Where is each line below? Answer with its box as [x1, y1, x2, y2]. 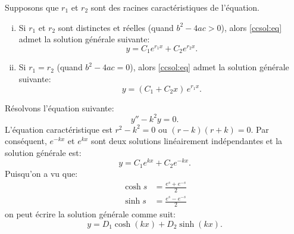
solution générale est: [5, 146, 82, 158]
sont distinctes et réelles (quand [58, 21, 174, 33]
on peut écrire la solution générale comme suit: [5, 208, 176, 220]
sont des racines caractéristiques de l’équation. [90, 1, 259, 13]
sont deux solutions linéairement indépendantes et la [90, 135, 283, 147]
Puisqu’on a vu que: [5, 167, 78, 179]
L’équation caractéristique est [5, 123, 112, 135]
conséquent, [5, 135, 47, 147]
